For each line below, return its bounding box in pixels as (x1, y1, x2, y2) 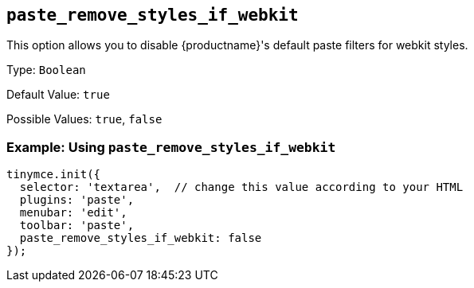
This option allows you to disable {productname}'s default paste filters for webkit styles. (6, 38, 468, 53)
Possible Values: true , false (6, 112, 163, 126)
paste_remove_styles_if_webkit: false (19, 232, 262, 245)
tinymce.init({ (6, 168, 101, 181)
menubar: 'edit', (19, 206, 127, 220)
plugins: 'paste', (19, 193, 135, 207)
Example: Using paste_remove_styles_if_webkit (6, 138, 336, 155)
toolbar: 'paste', (19, 219, 135, 232)
